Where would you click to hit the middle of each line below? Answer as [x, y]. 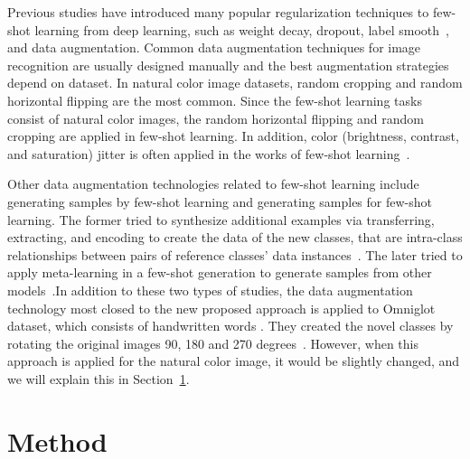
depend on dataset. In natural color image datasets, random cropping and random [235, 83]
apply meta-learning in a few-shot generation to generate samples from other [220, 272]
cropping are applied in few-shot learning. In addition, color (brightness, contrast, [233, 136]
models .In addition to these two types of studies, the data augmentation [210, 290]
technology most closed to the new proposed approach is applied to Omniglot [221, 308]
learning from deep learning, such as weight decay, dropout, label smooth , [242, 29]
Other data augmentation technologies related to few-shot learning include [213, 184]
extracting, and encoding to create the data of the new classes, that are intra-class [235, 237]
